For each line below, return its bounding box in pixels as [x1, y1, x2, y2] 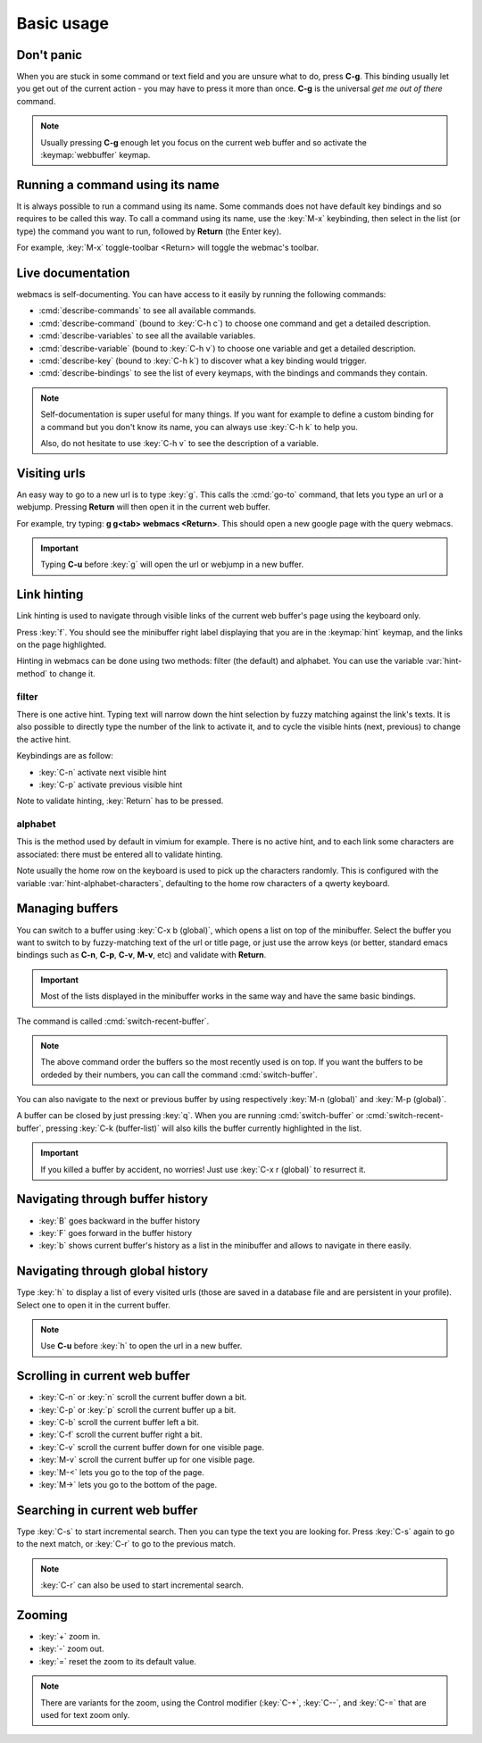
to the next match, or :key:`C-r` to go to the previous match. [16, 1539, 236, 1549]
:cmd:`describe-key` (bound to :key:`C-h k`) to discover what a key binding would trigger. [38, 355, 367, 366]
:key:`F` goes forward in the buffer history [38, 1227, 192, 1238]
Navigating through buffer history [16, 1191, 209, 1207]
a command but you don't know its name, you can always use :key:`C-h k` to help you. [40, 421, 358, 432]
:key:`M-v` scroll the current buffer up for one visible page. [38, 1455, 255, 1465]
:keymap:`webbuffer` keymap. [40, 150, 151, 161]
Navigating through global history [16, 1264, 209, 1279]
